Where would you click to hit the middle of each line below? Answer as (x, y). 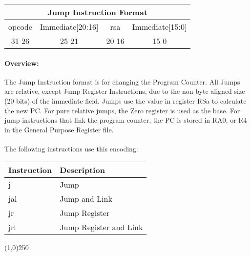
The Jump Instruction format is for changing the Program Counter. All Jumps (122, 81)
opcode (20, 27)
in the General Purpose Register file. (59, 129)
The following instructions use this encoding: (71, 148)
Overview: (22, 63)
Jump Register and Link (101, 227)
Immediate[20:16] (69, 27)
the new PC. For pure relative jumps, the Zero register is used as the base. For (122, 110)
